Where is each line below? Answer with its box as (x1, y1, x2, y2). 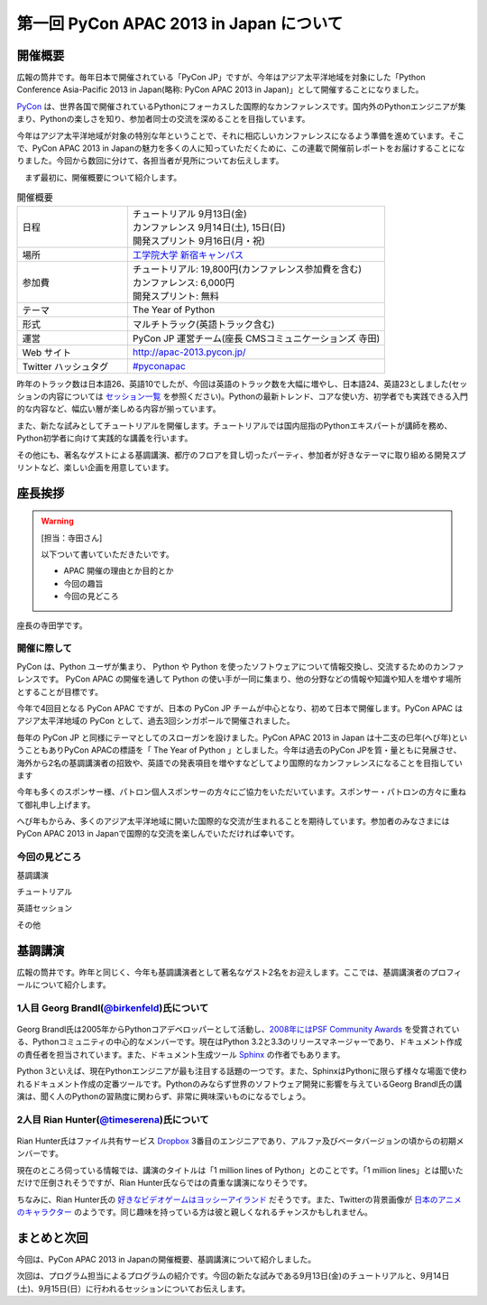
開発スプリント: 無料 (132, 290, 220, 302)
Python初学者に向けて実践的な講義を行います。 (16, 433, 193, 444)
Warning (41, 515, 74, 527)
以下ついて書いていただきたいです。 (41, 549, 175, 560)
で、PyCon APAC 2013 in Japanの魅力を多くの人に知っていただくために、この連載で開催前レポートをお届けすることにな (16, 143, 465, 153)
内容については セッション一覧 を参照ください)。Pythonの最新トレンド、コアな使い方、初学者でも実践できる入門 (48, 391, 468, 402)
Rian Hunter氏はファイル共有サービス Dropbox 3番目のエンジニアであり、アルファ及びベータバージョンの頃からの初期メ (16, 1135, 464, 1146)
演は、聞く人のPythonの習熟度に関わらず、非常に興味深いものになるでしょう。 (16, 1091, 311, 1101)
